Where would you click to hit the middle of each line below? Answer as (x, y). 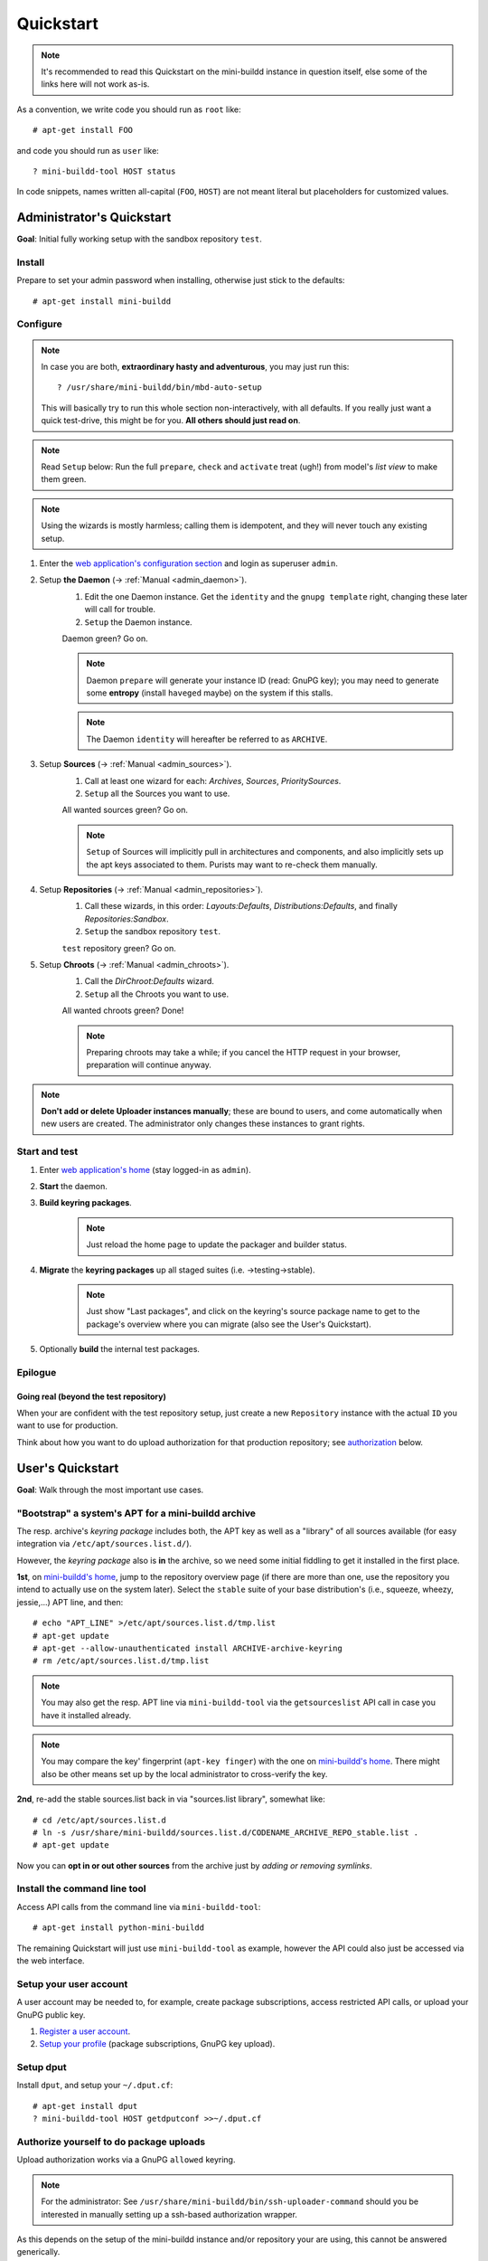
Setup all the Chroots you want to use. (157, 994)
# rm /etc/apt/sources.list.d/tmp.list (121, 1661)
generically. (38, 2252)
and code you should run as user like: (88, 150)
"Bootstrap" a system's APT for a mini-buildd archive (136, 1513)
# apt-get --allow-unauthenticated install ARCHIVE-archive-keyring (188, 1649)
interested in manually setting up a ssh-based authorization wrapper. (169, 2214)
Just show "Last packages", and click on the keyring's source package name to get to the (253, 1311)
